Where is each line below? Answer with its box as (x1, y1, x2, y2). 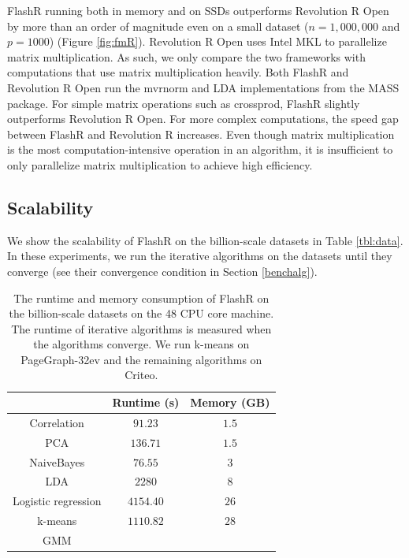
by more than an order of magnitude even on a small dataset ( (7, 17, 309, 34)
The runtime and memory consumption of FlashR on (13, 289, 270, 306)
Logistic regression (13, 493, 102, 509)
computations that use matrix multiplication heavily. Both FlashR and (7, 64, 349, 80)
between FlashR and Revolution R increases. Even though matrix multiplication (7, 125, 395, 142)
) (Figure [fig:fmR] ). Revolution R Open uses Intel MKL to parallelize (49, 33, 387, 50)
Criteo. (125, 366, 158, 383)
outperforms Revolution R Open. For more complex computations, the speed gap (7, 110, 399, 127)
